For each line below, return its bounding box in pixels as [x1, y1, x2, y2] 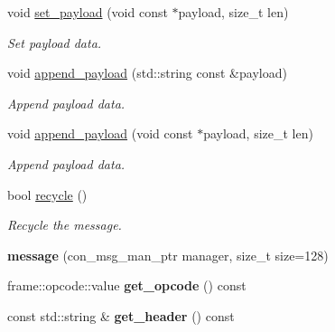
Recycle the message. [7, 215, 122, 234]
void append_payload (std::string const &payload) [7, 63, 287, 82]
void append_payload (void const [7, 124, 193, 143]
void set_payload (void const [7, 3, 168, 21]
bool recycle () [7, 185, 88, 204]
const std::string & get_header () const [7, 306, 235, 325]
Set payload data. [7, 33, 102, 52]
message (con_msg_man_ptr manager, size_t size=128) [7, 245, 329, 264]
